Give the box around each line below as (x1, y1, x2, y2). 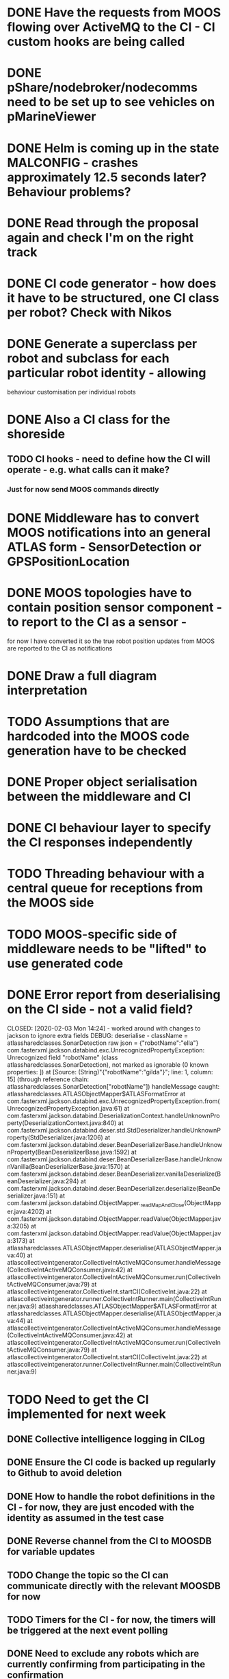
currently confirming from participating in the (7, 1658, 206, 1670)
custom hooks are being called (7, 34, 185, 49)
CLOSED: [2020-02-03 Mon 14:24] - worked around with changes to (7, 1024, 201, 1032)
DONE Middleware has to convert (7, 510, 200, 525)
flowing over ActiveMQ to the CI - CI (7, 19, 215, 35)
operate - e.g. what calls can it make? (7, 464, 170, 476)
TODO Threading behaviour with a (7, 866, 205, 881)
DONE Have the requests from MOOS (7, 5, 221, 21)
